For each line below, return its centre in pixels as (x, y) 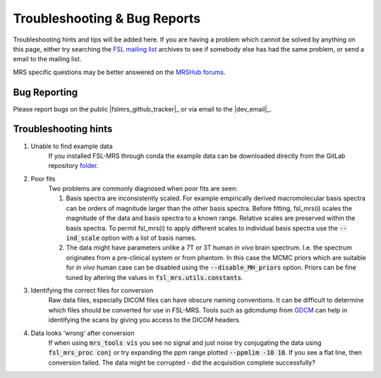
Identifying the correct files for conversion (92, 290)
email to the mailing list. (47, 59)
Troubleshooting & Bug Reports (107, 18)
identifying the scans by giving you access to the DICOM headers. (145, 320)
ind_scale (83, 238)
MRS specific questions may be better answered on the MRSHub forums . (119, 72)
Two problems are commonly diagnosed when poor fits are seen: (143, 189)
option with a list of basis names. (149, 238)
